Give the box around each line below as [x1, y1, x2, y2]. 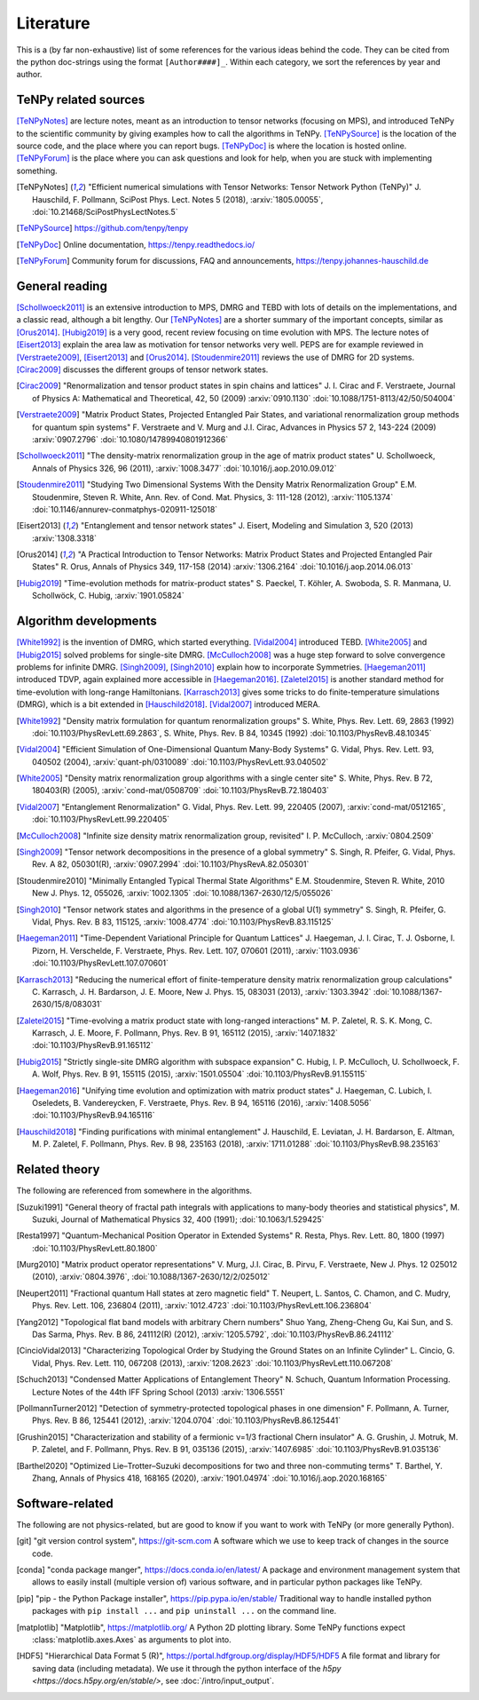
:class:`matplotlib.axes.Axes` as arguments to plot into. [32, 1634, 232, 1645]
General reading [16, 278, 108, 293]
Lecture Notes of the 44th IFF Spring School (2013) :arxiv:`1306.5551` [32, 1386, 286, 1397]
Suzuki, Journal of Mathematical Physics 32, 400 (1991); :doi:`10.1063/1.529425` [32, 1213, 325, 1225]
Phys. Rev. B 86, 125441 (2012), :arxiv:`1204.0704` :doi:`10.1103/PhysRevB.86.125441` [32, 1415, 342, 1426]
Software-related [16, 1496, 114, 1511]
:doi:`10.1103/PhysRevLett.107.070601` [32, 957, 169, 968]
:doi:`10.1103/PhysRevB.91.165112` [32, 1040, 154, 1051]
